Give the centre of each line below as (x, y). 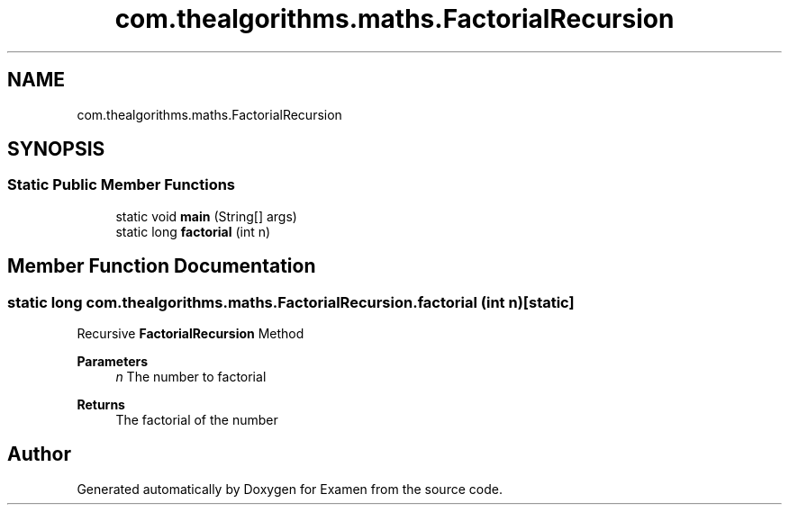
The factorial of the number (197, 420)
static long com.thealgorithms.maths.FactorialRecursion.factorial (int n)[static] (291, 302)
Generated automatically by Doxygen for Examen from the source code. (290, 489)
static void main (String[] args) (206, 216)
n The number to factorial (191, 377)
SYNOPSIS (56, 149)
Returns (101, 405)
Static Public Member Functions (122, 185)
